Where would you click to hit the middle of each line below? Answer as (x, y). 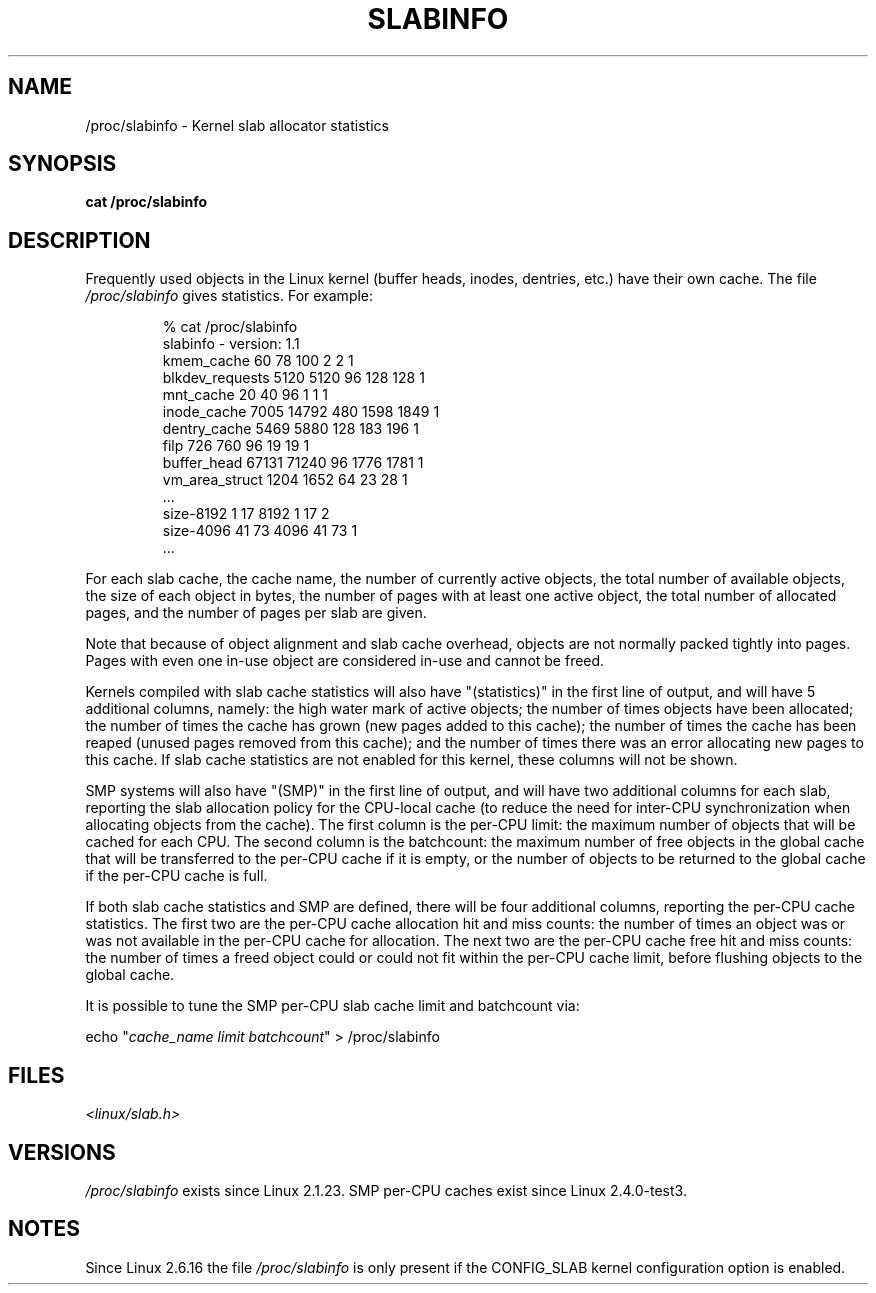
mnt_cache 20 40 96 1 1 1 (245, 395)
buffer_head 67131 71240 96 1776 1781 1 (293, 463)
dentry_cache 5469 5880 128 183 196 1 (290, 429)
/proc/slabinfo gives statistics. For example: (229, 296)
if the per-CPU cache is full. (176, 876)
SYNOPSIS (62, 164)
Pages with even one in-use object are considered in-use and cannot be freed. (345, 661)
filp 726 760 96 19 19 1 (236, 446)
